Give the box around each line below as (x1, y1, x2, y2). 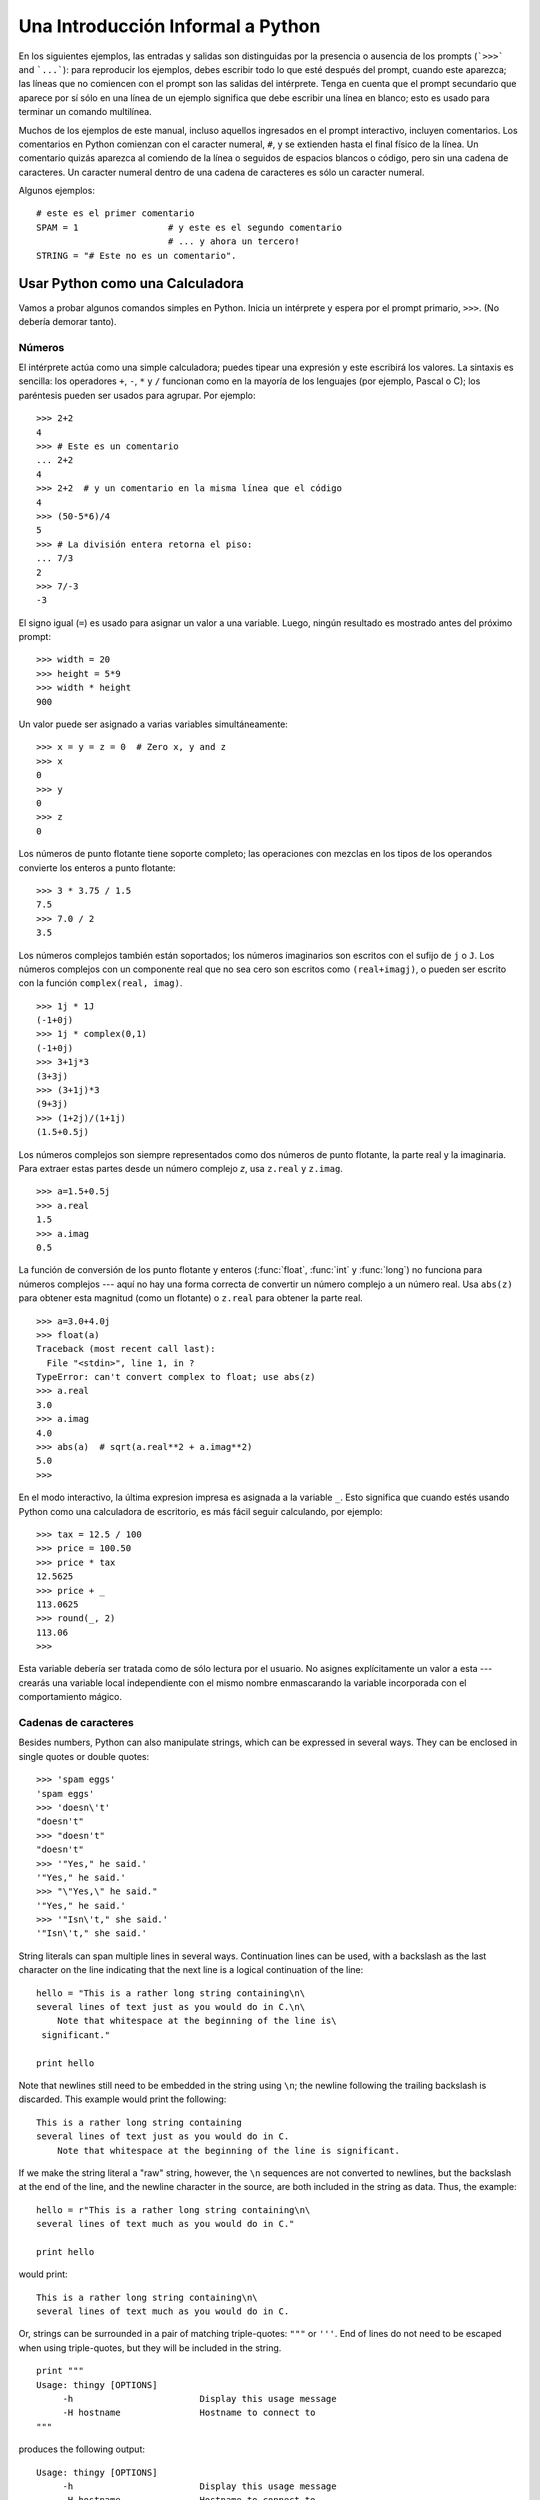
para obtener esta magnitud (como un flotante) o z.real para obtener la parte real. (18, 1292, 364, 1304)
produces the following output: (18, 2443, 145, 2455)
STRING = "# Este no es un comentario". (36, 250, 237, 261)
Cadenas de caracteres (18, 1716, 134, 1730)
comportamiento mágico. (18, 1691, 123, 1703)
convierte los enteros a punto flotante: (18, 861, 176, 874)
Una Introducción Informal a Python (18, 15, 321, 37)
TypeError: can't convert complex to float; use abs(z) (36, 1371, 316, 1383)
